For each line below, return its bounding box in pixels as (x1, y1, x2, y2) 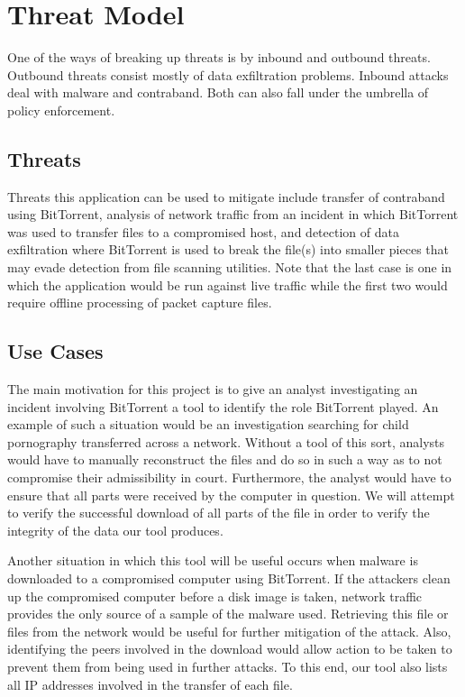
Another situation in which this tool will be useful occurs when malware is (7, 551, 418, 570)
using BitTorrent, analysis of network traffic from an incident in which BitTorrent (7, 205, 459, 224)
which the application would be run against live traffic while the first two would (7, 275, 448, 294)
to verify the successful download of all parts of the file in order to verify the (7, 503, 430, 522)
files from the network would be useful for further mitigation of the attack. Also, (7, 621, 451, 640)
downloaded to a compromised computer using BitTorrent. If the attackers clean (7, 569, 451, 587)
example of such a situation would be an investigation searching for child (7, 415, 409, 434)
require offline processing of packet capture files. (7, 293, 272, 312)
